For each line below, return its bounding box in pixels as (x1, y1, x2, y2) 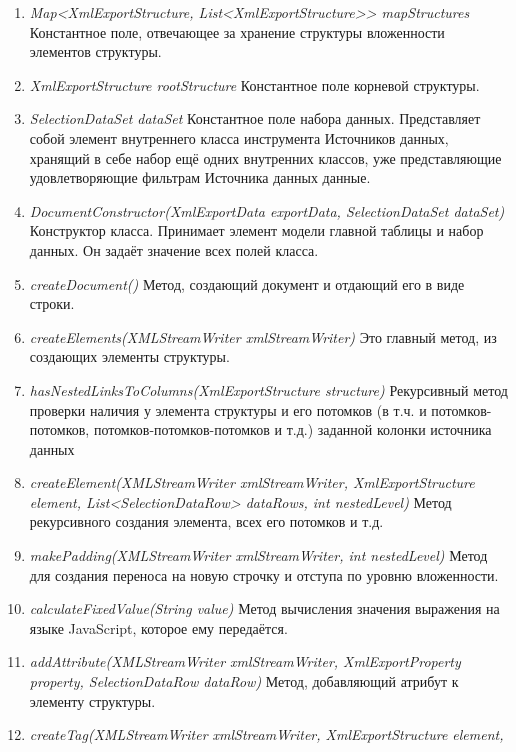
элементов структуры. (29, 41, 162, 62)
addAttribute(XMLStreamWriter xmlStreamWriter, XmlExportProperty (29, 651, 461, 672)
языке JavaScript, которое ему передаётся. (29, 617, 288, 638)
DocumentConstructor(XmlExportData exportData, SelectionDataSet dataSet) (29, 200, 505, 221)
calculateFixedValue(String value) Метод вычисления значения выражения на (29, 598, 500, 619)
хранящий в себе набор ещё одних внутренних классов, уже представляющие (29, 147, 502, 168)
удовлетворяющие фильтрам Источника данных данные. (29, 167, 371, 188)
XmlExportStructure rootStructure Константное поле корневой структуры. (29, 74, 480, 95)
